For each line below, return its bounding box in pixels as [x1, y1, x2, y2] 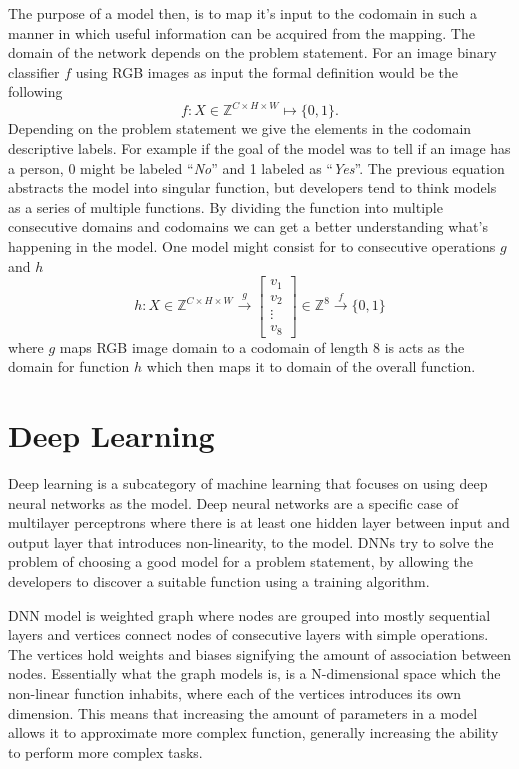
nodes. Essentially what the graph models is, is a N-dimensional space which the [8, 663, 501, 684]
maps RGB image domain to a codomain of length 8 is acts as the [59, 336, 465, 357]
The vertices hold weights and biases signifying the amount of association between [8, 643, 511, 664]
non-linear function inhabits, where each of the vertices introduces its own [8, 682, 462, 703]
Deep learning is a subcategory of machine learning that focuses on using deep [8, 473, 488, 494]
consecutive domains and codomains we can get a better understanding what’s [8, 216, 488, 237]
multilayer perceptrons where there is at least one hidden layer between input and [8, 512, 510, 533]
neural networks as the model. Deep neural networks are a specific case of [8, 492, 459, 513]
